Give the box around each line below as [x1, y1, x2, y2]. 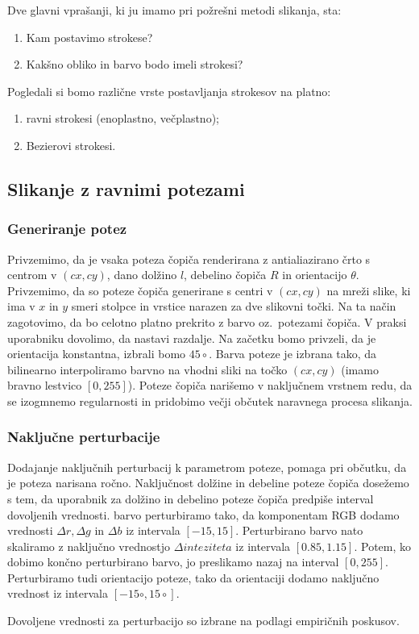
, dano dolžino [106, 266, 177, 283]
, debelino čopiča [184, 266, 267, 283]
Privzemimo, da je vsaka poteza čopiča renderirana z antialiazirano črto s [7, 250, 371, 267]
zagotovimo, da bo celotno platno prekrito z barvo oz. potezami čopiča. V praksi [7, 313, 407, 330]
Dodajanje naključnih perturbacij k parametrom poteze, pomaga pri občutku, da [7, 458, 407, 475]
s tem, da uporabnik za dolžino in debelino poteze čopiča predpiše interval [7, 490, 374, 507]
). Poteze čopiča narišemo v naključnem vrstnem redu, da [127, 377, 413, 394]
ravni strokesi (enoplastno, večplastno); [26, 110, 219, 127]
